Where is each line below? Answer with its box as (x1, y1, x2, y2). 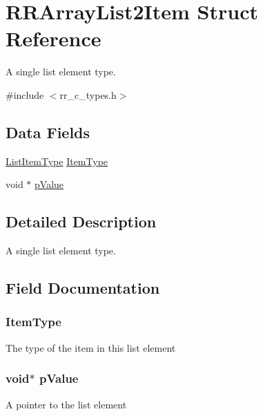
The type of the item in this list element (6, 340, 176, 354)
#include (6, 87, 44, 102)
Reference (6, 24, 101, 53)
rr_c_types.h (59, 87, 117, 102)
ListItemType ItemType (6, 153, 108, 168)
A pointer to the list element (6, 397, 127, 411)
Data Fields (6, 121, 90, 142)
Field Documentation (6, 277, 160, 299)
